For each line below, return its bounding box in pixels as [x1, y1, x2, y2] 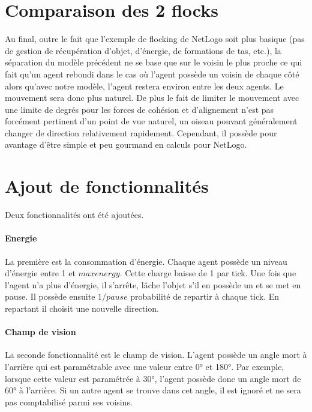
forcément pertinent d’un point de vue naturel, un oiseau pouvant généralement [5, 115, 298, 127]
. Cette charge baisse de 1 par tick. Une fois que [119, 267, 296, 279]
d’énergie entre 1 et [5, 267, 76, 279]
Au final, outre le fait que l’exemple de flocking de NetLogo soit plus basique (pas [5, 32, 305, 45]
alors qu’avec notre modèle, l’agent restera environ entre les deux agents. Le [5, 79, 284, 92]
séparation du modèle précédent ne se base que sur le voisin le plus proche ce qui [5, 56, 302, 68]
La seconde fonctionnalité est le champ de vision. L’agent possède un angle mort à [5, 348, 307, 361]
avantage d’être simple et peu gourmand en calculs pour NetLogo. [5, 138, 247, 151]
